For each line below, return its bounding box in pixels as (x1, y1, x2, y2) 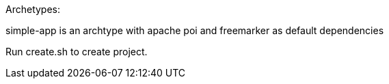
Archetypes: (5, 3, 61, 15)
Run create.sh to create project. (5, 46, 148, 57)
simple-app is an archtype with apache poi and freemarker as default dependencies (5, 25, 384, 36)
